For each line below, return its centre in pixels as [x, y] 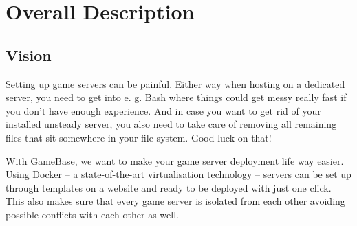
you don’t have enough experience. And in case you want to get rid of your [163, 110]
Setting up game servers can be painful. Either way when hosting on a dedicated [175, 83]
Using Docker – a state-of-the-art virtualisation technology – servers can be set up [178, 174]
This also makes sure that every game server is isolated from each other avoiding [175, 201]
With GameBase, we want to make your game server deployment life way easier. [175, 160]
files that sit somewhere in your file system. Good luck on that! [139, 137]
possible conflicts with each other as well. [92, 214]
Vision [29, 55]
